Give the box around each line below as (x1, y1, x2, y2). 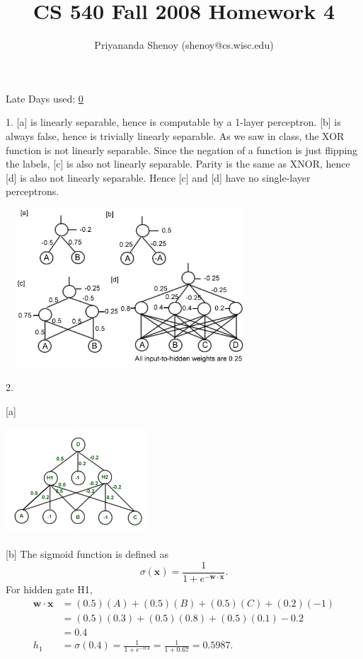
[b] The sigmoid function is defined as (6, 547, 169, 561)
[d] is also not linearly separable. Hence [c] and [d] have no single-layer (6, 170, 311, 185)
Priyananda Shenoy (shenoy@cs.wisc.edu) (94, 37, 274, 52)
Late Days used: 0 (6, 91, 83, 105)
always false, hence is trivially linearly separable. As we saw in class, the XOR (6, 128, 345, 143)
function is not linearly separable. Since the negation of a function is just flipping (6, 142, 358, 157)
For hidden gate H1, (6, 581, 93, 596)
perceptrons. (6, 184, 59, 199)
